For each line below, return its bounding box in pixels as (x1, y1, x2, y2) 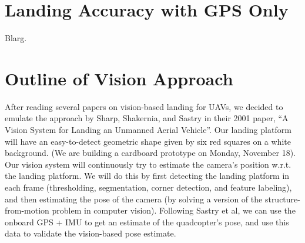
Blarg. (5, 32, 27, 44)
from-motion (5, 204, 49, 217)
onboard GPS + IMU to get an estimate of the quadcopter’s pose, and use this (5, 215, 289, 228)
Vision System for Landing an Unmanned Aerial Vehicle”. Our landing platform (5, 124, 291, 136)
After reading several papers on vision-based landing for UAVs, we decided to (5, 100, 283, 112)
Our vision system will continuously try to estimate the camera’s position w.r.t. (5, 158, 291, 170)
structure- (264, 192, 300, 205)
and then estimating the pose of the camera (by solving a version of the (5, 192, 263, 205)
